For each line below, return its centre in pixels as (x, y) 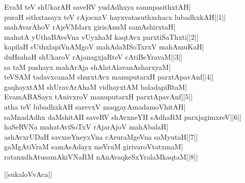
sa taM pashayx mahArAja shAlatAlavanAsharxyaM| (88, 67)
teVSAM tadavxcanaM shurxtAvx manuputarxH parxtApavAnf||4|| (109, 77)
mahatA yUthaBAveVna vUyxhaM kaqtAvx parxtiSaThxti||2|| (101, 36)
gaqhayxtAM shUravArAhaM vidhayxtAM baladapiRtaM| (96, 86)
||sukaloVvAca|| (28, 174)
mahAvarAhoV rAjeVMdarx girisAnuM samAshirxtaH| (90, 27)
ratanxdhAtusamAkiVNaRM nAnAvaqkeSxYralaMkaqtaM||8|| (101, 156)
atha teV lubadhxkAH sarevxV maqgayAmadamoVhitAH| (95, 106)
